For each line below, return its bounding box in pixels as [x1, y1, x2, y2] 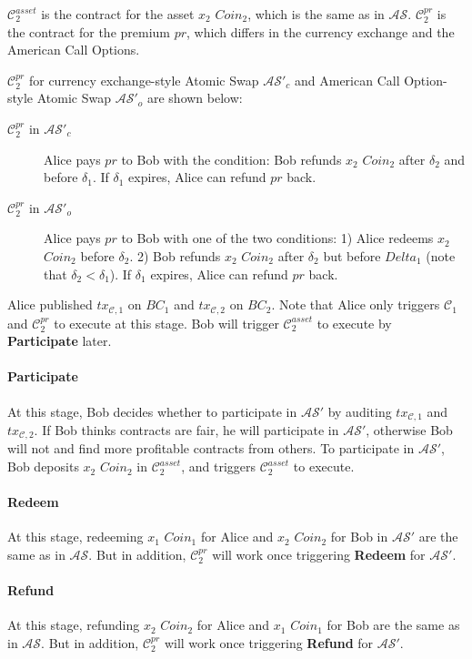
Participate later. [7, 331, 112, 350]
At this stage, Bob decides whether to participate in [7, 401, 297, 421]
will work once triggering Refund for [164, 634, 374, 653]
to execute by [316, 313, 392, 332]
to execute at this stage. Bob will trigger [54, 313, 279, 332]
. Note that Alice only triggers [271, 295, 440, 314]
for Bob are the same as [326, 615, 460, 634]
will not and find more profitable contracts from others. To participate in [7, 439, 415, 458]
